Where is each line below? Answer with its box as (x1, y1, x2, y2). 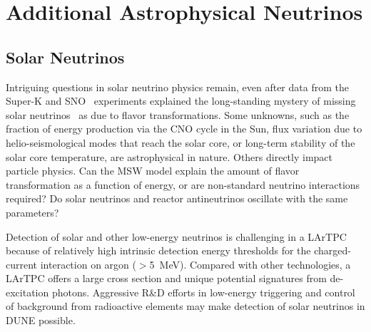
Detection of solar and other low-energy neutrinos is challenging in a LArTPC (6, 229, 347, 244)
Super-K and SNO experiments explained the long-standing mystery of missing (6, 93, 356, 108)
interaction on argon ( (40, 256, 136, 271)
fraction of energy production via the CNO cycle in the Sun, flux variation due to (6, 121, 362, 136)
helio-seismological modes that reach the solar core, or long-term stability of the (6, 135, 355, 150)
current (6, 256, 38, 271)
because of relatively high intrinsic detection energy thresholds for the (6, 243, 311, 258)
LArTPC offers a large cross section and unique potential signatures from (6, 271, 327, 286)
